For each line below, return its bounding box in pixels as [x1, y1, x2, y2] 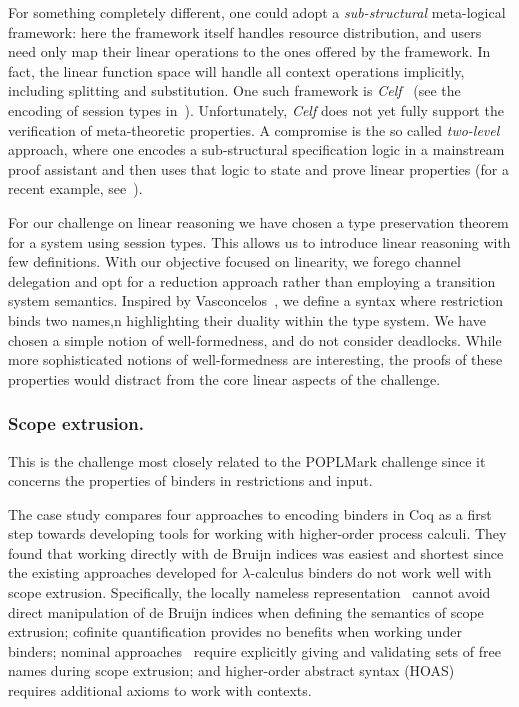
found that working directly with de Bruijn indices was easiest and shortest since [8, 542, 504, 563]
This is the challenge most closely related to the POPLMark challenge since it [8, 450, 486, 471]
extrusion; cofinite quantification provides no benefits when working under [8, 621, 462, 642]
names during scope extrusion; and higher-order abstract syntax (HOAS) [8, 660, 455, 681]
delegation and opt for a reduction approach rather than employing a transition [8, 270, 496, 291]
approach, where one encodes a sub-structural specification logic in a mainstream [8, 139, 505, 160]
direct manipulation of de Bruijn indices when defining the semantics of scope [8, 601, 484, 622]
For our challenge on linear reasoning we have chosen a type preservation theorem [8, 211, 509, 232]
